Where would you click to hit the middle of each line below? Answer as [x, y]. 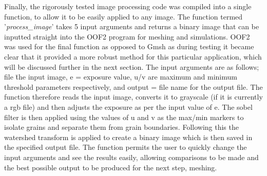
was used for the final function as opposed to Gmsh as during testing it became [129, 46]
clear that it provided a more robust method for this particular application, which [133, 56]
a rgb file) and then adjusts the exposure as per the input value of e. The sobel [128, 106]
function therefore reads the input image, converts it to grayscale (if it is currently [133, 97]
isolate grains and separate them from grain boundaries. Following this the [121, 127]
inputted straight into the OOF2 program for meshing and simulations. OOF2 [127, 36]
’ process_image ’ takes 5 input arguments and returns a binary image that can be [132, 26]
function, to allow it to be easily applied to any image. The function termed [123, 16]
